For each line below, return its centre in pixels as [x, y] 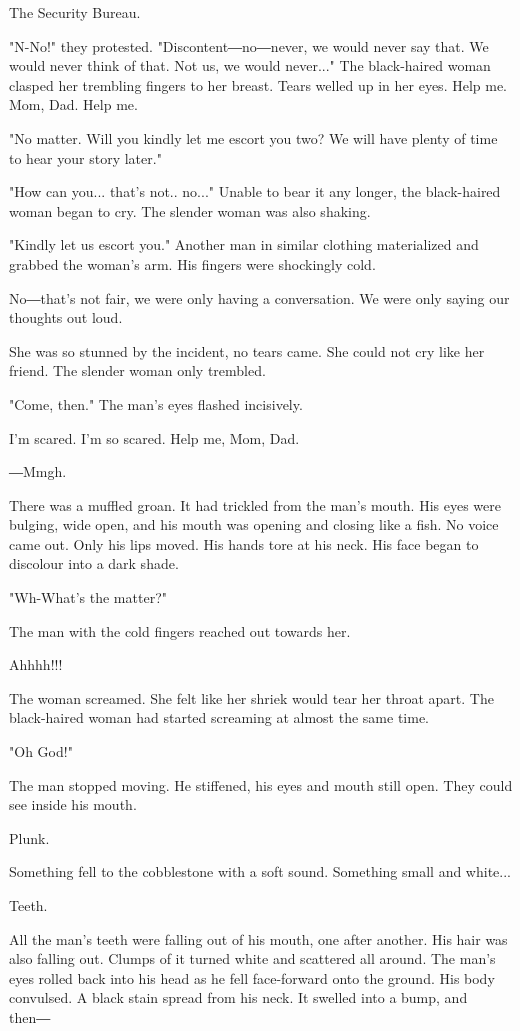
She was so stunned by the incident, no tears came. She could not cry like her [247, 350]
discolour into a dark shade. [94, 563]
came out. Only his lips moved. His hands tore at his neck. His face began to [244, 543]
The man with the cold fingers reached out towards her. [180, 630]
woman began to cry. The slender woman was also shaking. [190, 210]
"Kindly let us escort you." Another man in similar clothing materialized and [244, 244]
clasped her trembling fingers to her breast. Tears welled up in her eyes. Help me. [258, 84]
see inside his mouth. [73, 804]
